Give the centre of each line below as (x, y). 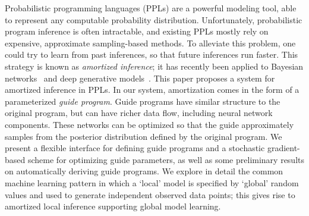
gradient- (283, 148)
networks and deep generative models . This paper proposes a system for (140, 78)
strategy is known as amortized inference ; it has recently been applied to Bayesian (154, 66)
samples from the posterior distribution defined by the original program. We (144, 136)
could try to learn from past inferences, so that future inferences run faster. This (152, 54)
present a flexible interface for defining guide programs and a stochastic (135, 148)
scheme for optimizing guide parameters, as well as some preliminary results (166, 159)
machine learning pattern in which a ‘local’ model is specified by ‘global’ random (152, 182)
